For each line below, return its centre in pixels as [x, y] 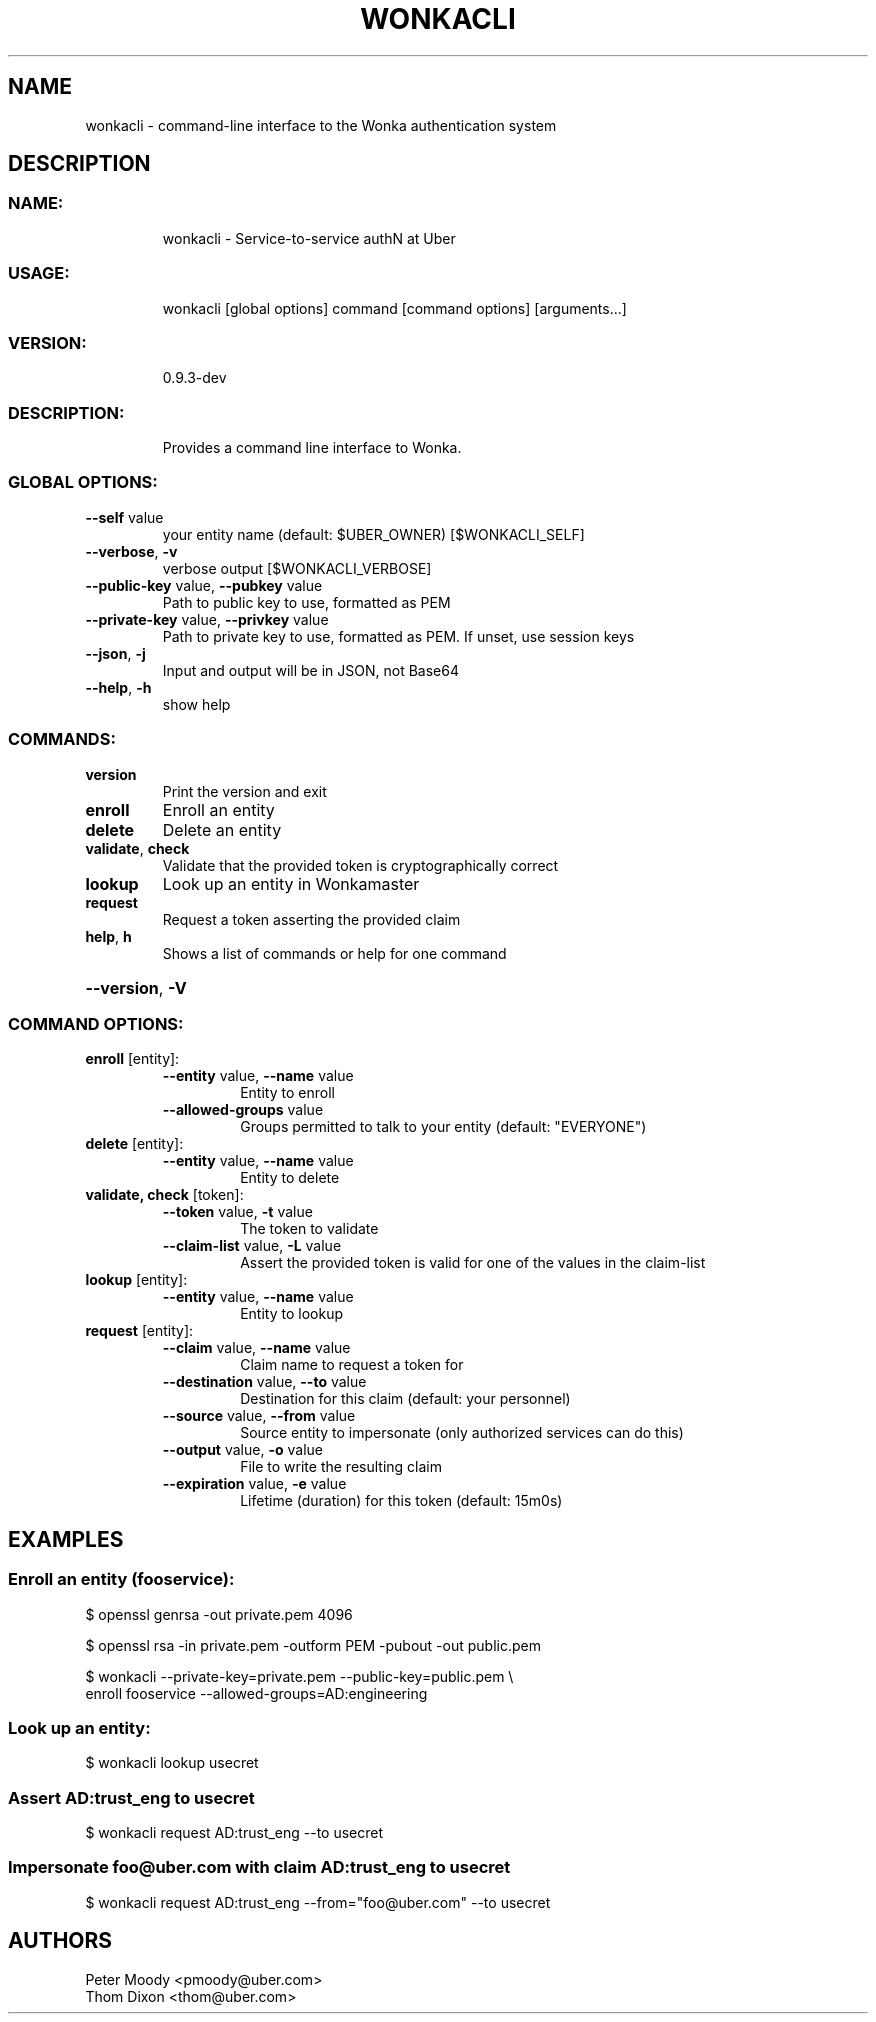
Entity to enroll [287, 1093]
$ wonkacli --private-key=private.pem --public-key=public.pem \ [299, 1676]
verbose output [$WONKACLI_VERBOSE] [297, 568]
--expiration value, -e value [254, 1484]
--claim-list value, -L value [252, 1246]
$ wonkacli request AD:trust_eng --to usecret [234, 1833]
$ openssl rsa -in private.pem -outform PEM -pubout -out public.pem [313, 1645]
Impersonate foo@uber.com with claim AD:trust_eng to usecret [259, 1867]
